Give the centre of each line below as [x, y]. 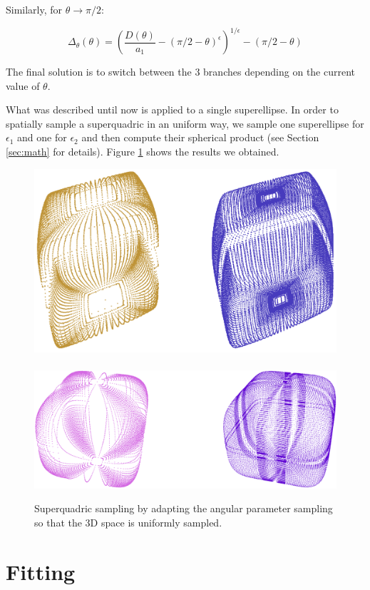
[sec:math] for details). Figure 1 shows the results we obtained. [143, 152]
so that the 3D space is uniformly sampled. [128, 522]
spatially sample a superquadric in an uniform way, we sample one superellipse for [185, 123]
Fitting [41, 571]
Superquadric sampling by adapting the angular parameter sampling [184, 508]
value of [23, 85]
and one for [42, 137]
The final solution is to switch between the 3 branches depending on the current [181, 72]
